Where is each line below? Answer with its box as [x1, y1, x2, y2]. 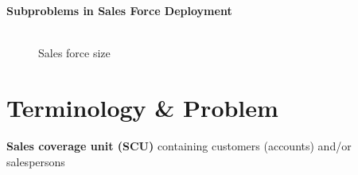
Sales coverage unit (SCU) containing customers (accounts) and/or [6, 137, 352, 154]
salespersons [6, 153, 65, 169]
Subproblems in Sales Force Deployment [6, 2, 232, 18]
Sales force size [38, 45, 111, 61]
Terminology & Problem [6, 91, 278, 123]
